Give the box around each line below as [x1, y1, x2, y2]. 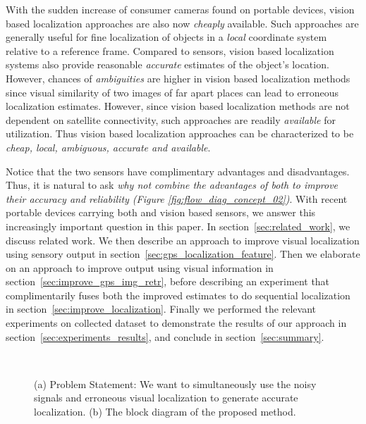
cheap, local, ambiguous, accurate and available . [6, 139, 211, 154]
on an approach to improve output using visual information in [6, 260, 274, 275]
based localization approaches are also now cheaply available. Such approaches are [6, 15, 359, 30]
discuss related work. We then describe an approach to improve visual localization [6, 232, 360, 247]
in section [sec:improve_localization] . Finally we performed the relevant [6, 301, 316, 316]
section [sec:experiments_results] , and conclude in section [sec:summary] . [6, 329, 324, 344]
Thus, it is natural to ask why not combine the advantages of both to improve [6, 177, 338, 192]
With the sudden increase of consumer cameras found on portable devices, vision [6, 2, 355, 16]
